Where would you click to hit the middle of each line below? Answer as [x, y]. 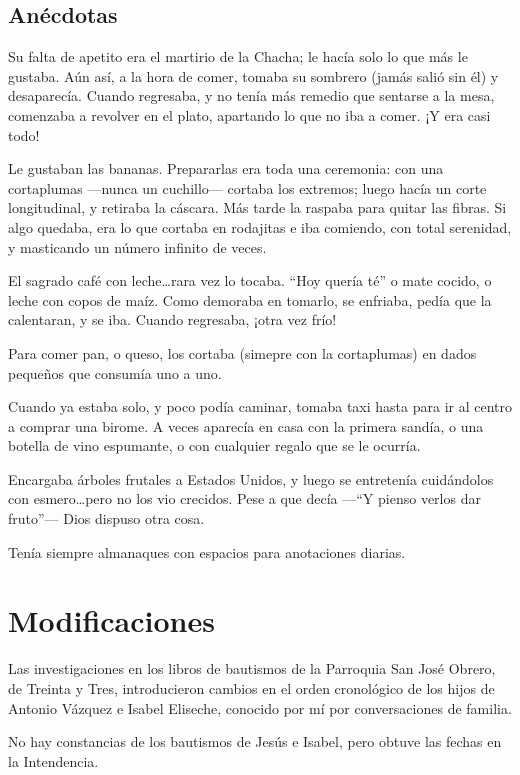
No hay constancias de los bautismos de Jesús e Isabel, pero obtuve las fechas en [255, 741]
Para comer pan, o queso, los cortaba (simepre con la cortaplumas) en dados [242, 352]
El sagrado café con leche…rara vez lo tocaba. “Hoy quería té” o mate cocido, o [250, 280]
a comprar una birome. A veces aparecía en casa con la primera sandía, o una [246, 425]
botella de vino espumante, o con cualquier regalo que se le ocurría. [214, 445]
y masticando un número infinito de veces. [137, 246]
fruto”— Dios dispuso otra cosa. [106, 518]
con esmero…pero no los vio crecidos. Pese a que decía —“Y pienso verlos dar [244, 498]
